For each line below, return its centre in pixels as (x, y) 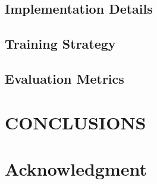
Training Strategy (60, 44)
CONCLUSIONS (76, 122)
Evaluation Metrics (65, 78)
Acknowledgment (76, 168)
